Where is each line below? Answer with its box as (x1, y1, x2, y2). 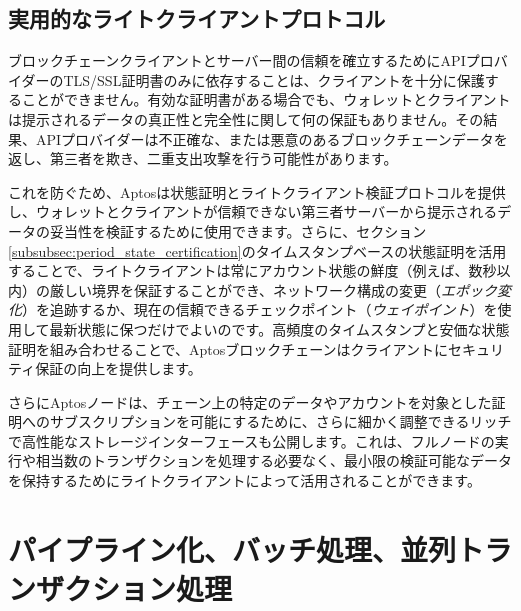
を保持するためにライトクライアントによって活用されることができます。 (8, 470, 481, 491)
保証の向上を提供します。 (35, 358, 202, 379)
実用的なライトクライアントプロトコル (8, 3, 386, 34)
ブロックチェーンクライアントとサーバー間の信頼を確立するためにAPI (8, 50, 466, 71)
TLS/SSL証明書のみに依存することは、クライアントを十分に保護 (63, 69, 485, 90)
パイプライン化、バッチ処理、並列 (8, 528, 457, 569)
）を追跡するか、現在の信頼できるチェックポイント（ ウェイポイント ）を (22, 299, 498, 320)
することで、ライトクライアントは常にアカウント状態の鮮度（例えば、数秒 (8, 260, 497, 281)
